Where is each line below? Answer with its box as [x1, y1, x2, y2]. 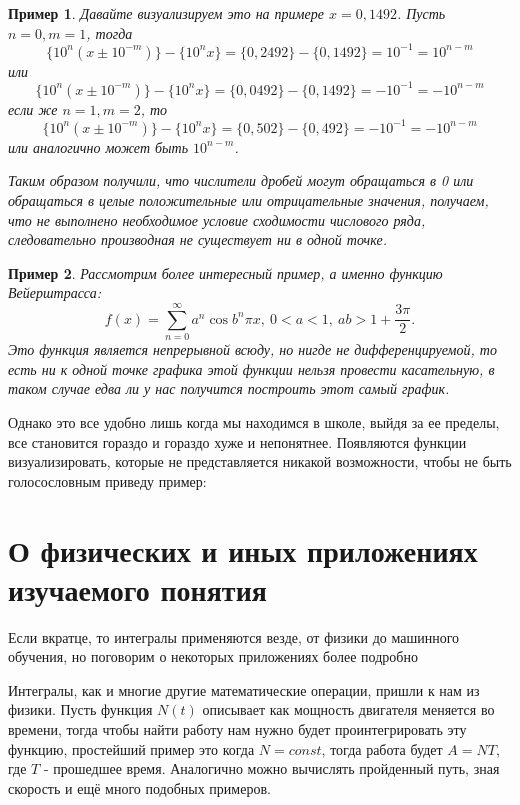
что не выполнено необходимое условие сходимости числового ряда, [8, 209, 426, 230]
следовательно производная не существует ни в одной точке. [8, 229, 387, 250]
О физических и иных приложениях [8, 529, 478, 570]
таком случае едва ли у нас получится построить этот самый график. [8, 378, 450, 399]
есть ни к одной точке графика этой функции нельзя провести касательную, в [8, 358, 495, 379]
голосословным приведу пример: [8, 470, 207, 491]
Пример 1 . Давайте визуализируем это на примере [8, 3, 324, 23]
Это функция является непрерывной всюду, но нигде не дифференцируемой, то [8, 339, 497, 360]
